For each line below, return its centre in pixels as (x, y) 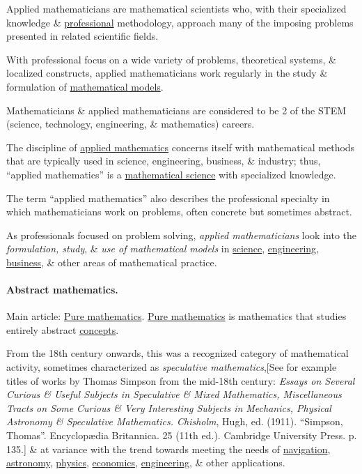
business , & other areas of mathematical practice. (112, 262)
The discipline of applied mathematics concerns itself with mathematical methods (181, 147)
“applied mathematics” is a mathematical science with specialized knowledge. (171, 174)
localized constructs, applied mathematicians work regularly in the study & (167, 73)
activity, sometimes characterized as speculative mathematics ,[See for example (172, 367)
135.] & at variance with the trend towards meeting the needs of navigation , (168, 449)
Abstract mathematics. (62, 290)
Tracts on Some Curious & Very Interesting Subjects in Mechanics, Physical (169, 407)
